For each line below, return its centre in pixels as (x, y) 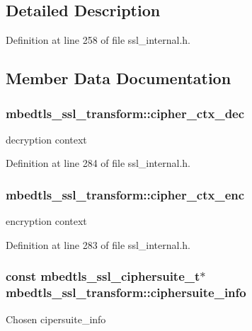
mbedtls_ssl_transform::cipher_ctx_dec (125, 113)
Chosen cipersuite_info (56, 319)
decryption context (46, 139)
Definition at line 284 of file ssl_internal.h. (98, 163)
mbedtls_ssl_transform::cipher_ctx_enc (125, 194)
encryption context (46, 221)
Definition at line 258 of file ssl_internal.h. (98, 40)
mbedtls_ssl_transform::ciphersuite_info (126, 292)
